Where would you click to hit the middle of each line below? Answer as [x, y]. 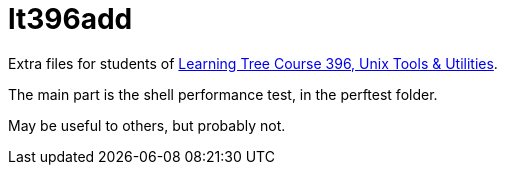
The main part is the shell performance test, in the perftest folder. [223, 94]
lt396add [70, 19]
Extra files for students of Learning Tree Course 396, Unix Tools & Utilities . [253, 63]
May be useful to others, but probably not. [147, 125]
